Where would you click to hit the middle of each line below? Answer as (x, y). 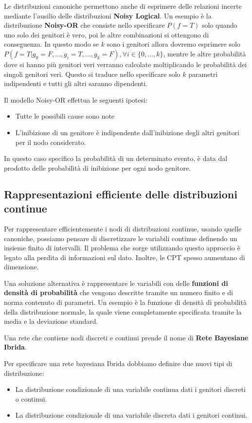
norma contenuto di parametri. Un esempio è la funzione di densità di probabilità (125, 302)
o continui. (31, 398)
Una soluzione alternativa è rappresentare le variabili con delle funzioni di (116, 283)
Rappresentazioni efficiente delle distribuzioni (121, 194)
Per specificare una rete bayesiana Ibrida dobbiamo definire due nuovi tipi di (118, 363)
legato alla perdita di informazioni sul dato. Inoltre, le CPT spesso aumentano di (125, 257)
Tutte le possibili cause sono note (65, 116)
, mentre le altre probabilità (205, 53)
